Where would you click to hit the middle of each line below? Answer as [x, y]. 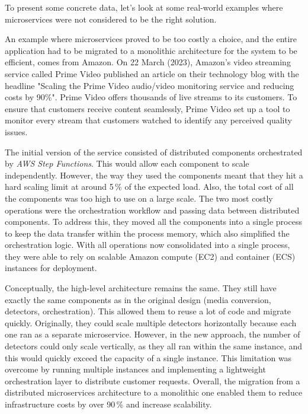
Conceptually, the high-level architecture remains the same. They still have [141, 288]
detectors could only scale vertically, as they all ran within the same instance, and [154, 346]
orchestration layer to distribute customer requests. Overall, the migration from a [153, 380]
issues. [16, 131]
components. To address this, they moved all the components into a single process [153, 222]
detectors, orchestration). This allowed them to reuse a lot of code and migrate [148, 311]
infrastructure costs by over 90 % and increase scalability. [108, 404]
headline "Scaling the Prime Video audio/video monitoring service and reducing [150, 85]
